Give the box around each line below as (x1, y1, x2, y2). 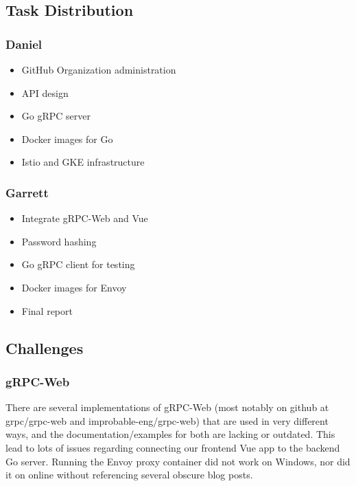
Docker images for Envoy (21, 280, 127, 294)
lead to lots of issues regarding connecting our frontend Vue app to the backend (5, 440, 340, 454)
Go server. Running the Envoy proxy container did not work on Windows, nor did (5, 454, 351, 468)
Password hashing (21, 234, 97, 248)
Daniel (5, 35, 43, 52)
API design (21, 85, 69, 100)
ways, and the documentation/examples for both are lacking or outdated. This (5, 427, 335, 441)
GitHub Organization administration (21, 63, 176, 76)
